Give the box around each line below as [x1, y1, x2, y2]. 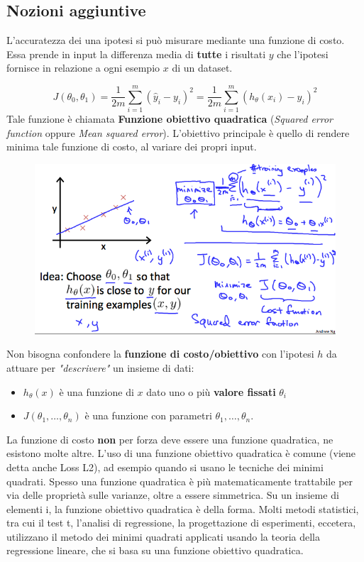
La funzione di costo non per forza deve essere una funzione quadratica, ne [6, 431, 333, 446]
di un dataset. [172, 60, 233, 75]
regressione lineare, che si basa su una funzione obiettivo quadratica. [6, 543, 304, 558]
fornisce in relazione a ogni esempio [6, 60, 160, 75]
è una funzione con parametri [84, 408, 212, 423]
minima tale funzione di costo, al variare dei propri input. [6, 139, 257, 154]
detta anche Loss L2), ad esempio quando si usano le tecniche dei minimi [6, 459, 324, 474]
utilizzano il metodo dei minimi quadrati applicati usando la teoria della [6, 529, 320, 544]
